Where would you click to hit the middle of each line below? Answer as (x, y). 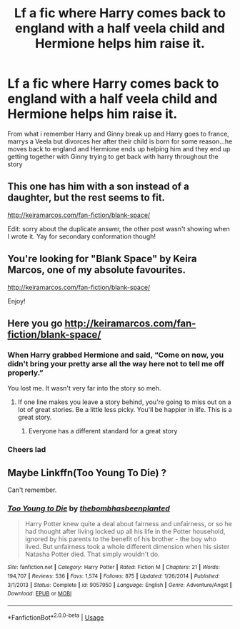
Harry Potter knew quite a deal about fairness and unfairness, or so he (128, 524)
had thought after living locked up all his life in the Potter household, (125, 532)
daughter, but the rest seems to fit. (86, 198)
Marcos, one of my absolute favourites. (97, 270)
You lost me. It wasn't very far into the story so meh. (84, 388)
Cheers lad (27, 450)
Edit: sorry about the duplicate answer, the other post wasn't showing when (119, 228)
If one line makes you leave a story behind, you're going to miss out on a (124, 402)
